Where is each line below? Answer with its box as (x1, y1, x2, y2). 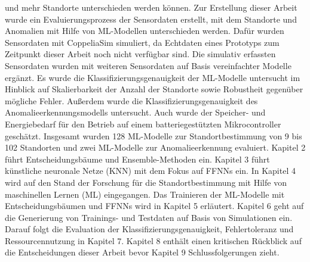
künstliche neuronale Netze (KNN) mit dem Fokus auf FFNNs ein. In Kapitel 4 (5, 164, 296, 177)
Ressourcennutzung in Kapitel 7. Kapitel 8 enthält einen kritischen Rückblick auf (5, 234, 302, 247)
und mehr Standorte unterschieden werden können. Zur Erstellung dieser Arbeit (5, 1, 297, 13)
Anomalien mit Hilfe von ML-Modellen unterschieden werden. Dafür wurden (5, 24, 284, 37)
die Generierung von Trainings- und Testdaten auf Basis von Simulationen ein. (5, 211, 293, 223)
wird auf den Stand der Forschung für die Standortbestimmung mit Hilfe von (5, 176, 287, 188)
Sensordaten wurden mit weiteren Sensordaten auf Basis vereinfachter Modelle (5, 59, 291, 71)
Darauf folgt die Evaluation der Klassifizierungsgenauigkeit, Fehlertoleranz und (5, 223, 294, 235)
